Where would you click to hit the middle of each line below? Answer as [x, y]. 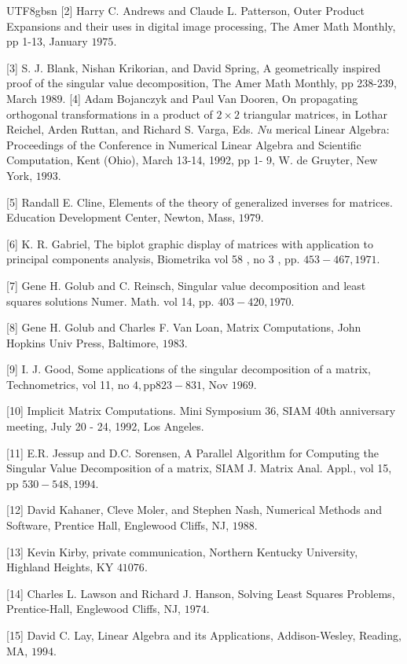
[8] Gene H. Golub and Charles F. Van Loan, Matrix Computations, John [184, 327]
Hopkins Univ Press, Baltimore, [82, 342]
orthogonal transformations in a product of [110, 114]
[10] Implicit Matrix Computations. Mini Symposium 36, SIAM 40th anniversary [201, 411]
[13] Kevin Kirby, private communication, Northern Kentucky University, [182, 551]
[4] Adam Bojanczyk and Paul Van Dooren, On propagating [214, 98]
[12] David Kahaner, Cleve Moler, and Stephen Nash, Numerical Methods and [194, 510]
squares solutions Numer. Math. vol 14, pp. [110, 301]
